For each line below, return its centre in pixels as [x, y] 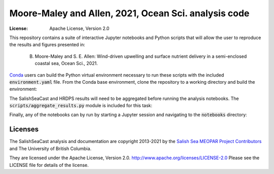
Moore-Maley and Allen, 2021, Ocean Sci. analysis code [129, 13]
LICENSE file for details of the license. [49, 165]
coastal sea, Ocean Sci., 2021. [66, 63]
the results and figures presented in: [47, 45]
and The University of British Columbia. [50, 148]
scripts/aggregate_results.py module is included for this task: [81, 106]
